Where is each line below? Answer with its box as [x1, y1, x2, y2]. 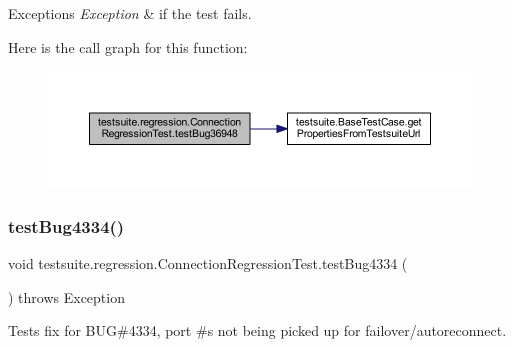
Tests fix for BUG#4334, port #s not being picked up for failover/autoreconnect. [8, 320, 507, 341]
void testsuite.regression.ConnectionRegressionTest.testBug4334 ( [8, 253, 408, 273]
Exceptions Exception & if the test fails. [8, 3, 252, 23]
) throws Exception [8, 286, 125, 307]
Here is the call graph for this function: [8, 36, 248, 57]
